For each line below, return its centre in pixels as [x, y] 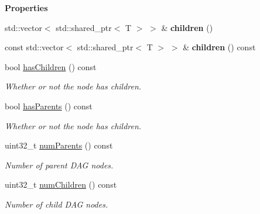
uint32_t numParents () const [59, 145]
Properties [26, 8]
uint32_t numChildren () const [61, 184]
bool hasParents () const [49, 106]
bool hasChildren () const [51, 66]
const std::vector [34, 47]
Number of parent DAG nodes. [59, 165]
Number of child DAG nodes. [57, 204]
